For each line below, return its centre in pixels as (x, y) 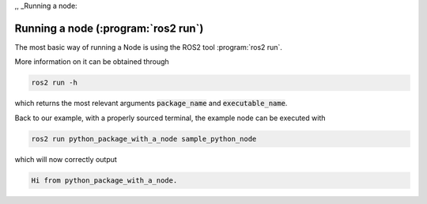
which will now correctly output (66, 159)
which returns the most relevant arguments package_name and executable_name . (151, 104)
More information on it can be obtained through (92, 62)
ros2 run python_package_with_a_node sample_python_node (144, 139)
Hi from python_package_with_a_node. (104, 180)
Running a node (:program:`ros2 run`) (109, 28)
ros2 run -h (55, 83)
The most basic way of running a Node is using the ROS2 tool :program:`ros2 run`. (148, 47)
